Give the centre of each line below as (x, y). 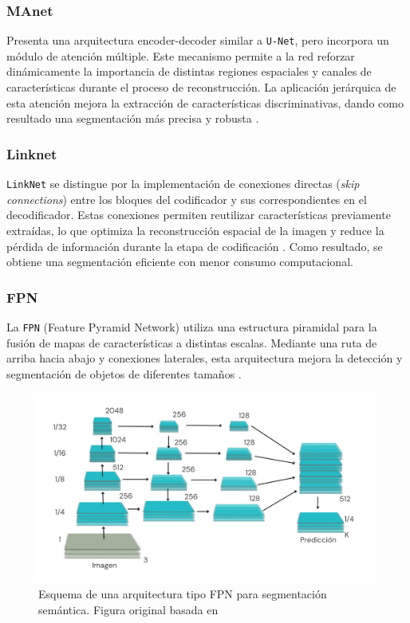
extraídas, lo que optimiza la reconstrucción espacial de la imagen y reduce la (195, 230)
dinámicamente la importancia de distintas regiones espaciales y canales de (189, 71)
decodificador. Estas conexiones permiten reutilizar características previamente (199, 215)
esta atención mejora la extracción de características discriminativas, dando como (205, 102)
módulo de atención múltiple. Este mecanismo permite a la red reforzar (181, 55)
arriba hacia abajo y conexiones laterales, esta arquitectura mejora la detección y (205, 358)
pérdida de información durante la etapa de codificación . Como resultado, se (195, 246)
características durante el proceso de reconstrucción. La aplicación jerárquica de (201, 87)
